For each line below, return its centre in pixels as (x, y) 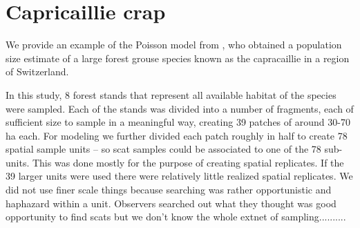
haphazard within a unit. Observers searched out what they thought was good (171, 203)
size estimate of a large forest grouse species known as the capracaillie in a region (178, 58)
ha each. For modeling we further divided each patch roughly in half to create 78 (177, 135)
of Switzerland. (37, 72)
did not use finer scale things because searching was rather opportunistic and (169, 190)
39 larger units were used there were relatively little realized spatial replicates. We (179, 176)
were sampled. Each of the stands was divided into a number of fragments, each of (180, 108)
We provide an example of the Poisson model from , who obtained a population (174, 45)
